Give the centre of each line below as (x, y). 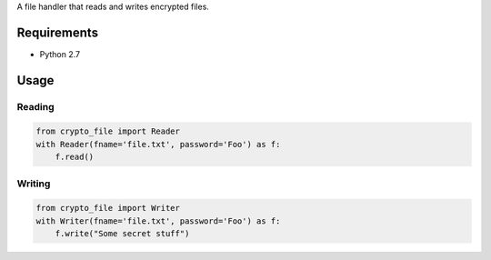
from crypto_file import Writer (108, 208)
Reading (35, 106)
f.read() (75, 157)
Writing (34, 184)
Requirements (58, 32)
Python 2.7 (60, 54)
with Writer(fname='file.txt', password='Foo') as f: (158, 221)
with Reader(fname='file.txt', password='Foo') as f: (158, 144)
